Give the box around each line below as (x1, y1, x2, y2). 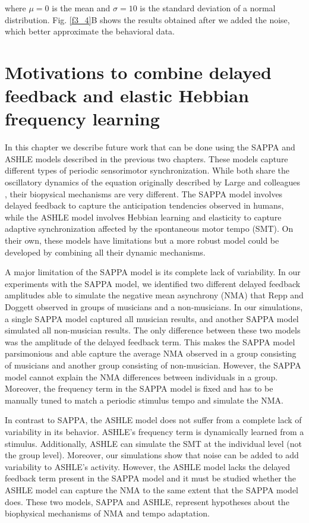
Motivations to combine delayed (5, 59, 272, 84)
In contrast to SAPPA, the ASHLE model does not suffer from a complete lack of (5, 414, 302, 426)
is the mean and (52, 2, 111, 14)
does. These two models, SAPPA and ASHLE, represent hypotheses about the (5, 495, 289, 508)
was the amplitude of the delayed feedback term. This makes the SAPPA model (5, 335, 295, 348)
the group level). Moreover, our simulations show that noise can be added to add (5, 449, 299, 461)
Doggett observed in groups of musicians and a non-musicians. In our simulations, (5, 301, 303, 313)
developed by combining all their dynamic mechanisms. (5, 245, 206, 258)
